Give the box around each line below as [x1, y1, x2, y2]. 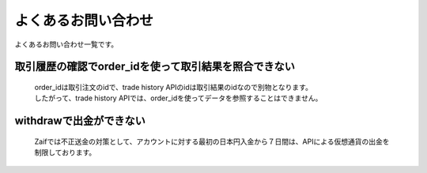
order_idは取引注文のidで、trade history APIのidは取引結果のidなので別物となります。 [34, 82, 312, 92]
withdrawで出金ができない [14, 115, 145, 128]
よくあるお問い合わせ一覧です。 [14, 39, 119, 49]
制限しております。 [34, 148, 96, 157]
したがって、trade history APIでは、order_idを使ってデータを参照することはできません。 [34, 93, 323, 103]
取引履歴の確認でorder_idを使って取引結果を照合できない [14, 60, 296, 73]
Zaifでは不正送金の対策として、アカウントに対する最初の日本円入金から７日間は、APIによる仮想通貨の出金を [34, 137, 391, 146]
